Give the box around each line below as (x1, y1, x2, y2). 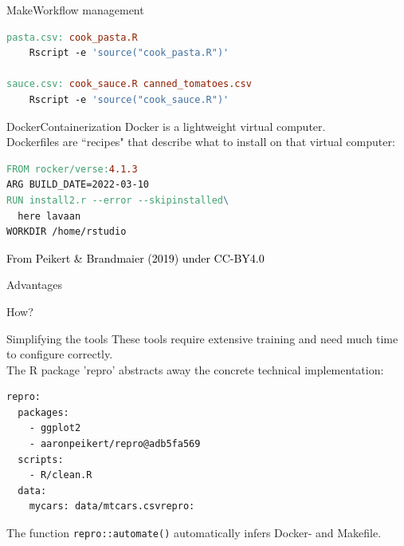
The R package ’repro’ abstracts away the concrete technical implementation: (6, 361, 384, 378)
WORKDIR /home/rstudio (6, 226, 127, 238)
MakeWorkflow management (6, 2, 144, 18)
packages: (18, 406, 69, 418)
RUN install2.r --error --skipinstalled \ (6, 194, 229, 206)
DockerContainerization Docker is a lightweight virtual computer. (6, 117, 326, 134)
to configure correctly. (6, 346, 113, 362)
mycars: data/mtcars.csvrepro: (29, 500, 195, 512)
